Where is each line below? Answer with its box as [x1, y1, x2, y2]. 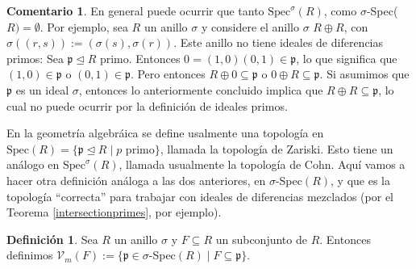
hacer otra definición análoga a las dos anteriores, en [6, 171, 266, 188]
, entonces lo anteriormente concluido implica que [78, 81, 323, 98]
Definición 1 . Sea [6, 230, 98, 247]
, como [323, 2, 357, 19]
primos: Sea [6, 49, 64, 66]
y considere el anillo [201, 18, 299, 35]
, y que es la [331, 171, 391, 188]
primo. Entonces [99, 49, 181, 66]
